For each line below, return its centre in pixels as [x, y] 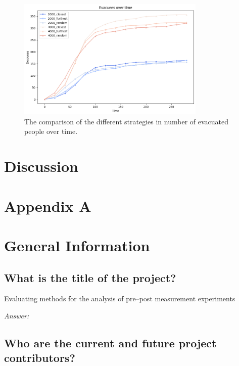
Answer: [17, 315]
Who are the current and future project [110, 342]
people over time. [51, 131]
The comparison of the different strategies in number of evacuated [127, 121]
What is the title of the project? [90, 277]
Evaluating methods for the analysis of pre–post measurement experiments [120, 299]
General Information [77, 245]
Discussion [41, 166]
